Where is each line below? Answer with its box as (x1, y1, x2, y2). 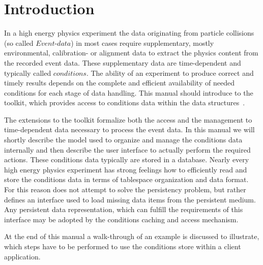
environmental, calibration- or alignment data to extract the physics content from (4, 47, 258, 58)
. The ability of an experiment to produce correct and (86, 67, 254, 78)
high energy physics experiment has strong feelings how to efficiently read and (4, 164, 247, 174)
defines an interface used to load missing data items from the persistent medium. (4, 194, 256, 204)
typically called (4, 67, 51, 78)
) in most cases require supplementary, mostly (71, 37, 214, 48)
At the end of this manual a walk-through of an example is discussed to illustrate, (4, 231, 259, 242)
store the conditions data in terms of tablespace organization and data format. (4, 174, 249, 185)
